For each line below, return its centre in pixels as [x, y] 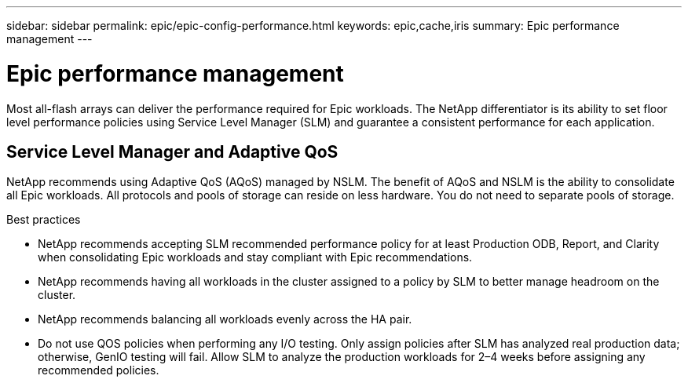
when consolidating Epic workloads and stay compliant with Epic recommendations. [255, 257]
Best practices [44, 220]
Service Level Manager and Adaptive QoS [172, 151]
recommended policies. [99, 370]
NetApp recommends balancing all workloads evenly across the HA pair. [225, 319]
